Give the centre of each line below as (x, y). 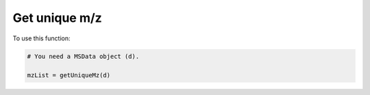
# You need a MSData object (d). (83, 56)
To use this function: (42, 38)
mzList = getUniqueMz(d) (69, 76)
